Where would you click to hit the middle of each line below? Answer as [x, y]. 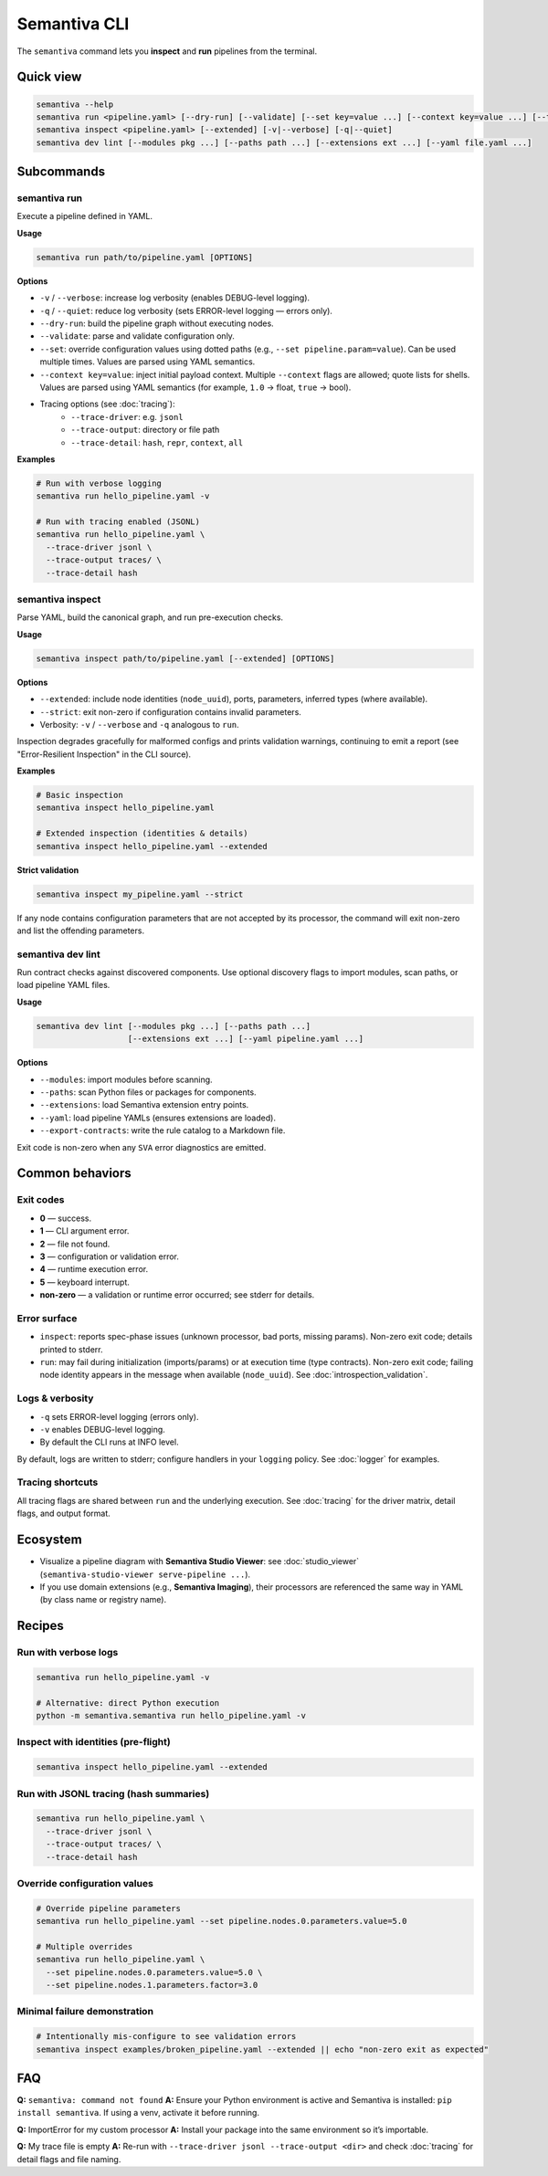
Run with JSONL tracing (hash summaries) [113, 1793]
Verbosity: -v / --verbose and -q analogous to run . [139, 724]
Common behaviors [74, 1173]
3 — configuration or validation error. [110, 1256]
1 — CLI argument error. [84, 1231]
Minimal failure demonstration [85, 2012]
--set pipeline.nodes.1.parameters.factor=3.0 [152, 1985]
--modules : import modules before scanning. [126, 1079]
